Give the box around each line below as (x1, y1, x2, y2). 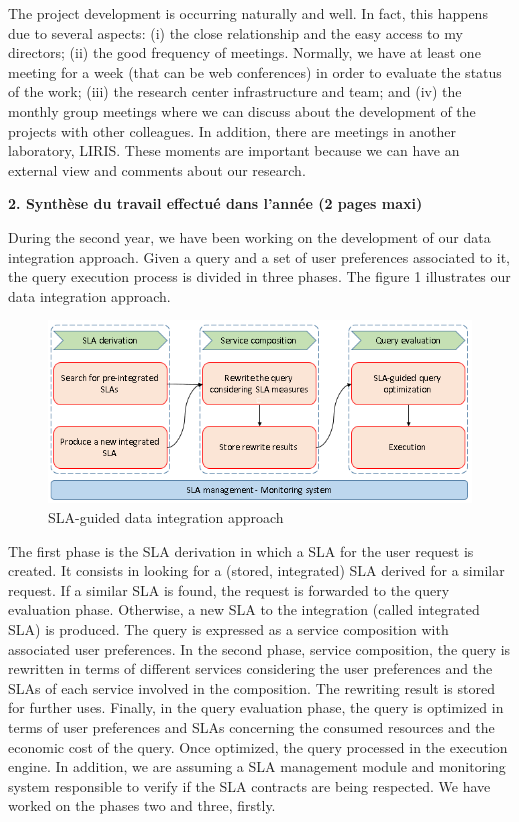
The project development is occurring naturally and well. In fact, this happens (8, 3, 488, 23)
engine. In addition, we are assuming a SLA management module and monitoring (8, 756, 506, 777)
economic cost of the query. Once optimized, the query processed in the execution (8, 736, 508, 757)
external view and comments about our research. (8, 159, 306, 180)
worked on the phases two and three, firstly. (8, 795, 276, 816)
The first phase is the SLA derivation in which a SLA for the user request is (8, 540, 474, 561)
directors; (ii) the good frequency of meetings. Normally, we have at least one (8, 42, 481, 63)
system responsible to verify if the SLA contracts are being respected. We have (8, 775, 491, 796)
